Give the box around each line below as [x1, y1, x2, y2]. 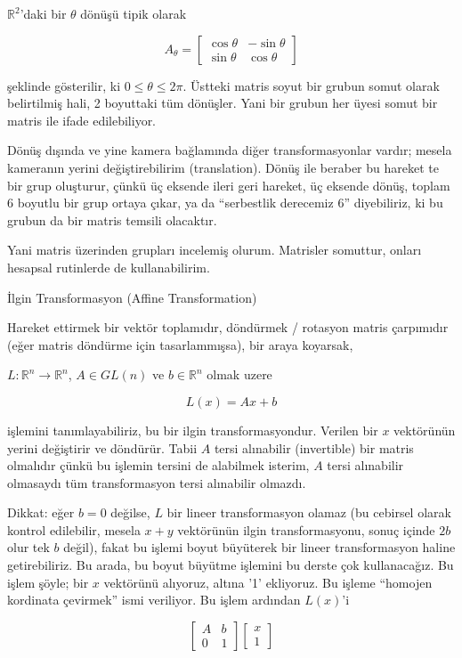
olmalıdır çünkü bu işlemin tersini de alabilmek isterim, [7, 456, 310, 475]
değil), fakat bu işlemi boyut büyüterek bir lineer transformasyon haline [63, 538, 456, 556]
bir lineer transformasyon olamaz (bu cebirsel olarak [166, 503, 451, 522]
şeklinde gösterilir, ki [7, 76, 121, 94]
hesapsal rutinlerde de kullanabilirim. [7, 257, 210, 276]
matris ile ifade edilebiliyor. [7, 110, 157, 129]
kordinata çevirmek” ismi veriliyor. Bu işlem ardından [7, 590, 301, 609]
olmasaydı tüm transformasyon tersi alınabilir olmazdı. [7, 473, 306, 491]
